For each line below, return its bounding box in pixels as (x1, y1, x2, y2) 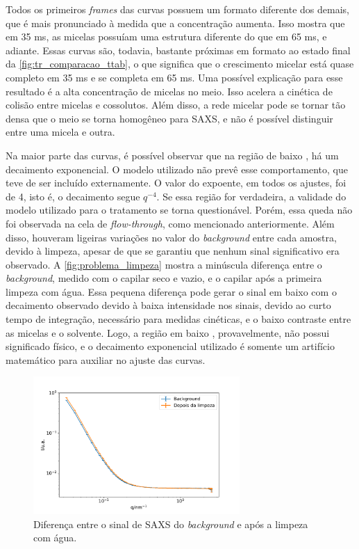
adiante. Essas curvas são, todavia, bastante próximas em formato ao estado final (6, 42, 351, 57)
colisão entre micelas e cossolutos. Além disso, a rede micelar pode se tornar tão (6, 97, 346, 112)
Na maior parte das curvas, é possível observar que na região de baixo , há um (6, 148, 339, 162)
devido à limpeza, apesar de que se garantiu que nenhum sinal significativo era (6, 244, 340, 258)
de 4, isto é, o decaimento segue (6, 189, 140, 203)
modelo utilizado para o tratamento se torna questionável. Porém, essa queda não (6, 202, 353, 217)
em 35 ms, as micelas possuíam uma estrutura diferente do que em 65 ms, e (6, 29, 327, 44)
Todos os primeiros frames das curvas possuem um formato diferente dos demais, (6, 2, 349, 16)
